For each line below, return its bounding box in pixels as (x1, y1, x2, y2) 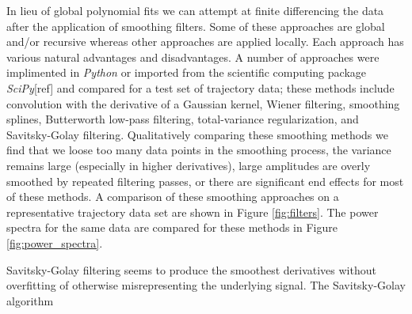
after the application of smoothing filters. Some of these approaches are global (6, 17, 385, 34)
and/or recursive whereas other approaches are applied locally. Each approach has (6, 33, 404, 50)
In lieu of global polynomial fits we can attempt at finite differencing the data (6, 2, 384, 18)
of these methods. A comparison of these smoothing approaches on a (6, 188, 339, 205)
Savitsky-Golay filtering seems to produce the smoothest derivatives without (6, 261, 376, 278)
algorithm (6, 292, 54, 308)
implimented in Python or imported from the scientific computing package (6, 64, 366, 81)
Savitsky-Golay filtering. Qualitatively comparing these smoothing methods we (6, 126, 388, 142)
